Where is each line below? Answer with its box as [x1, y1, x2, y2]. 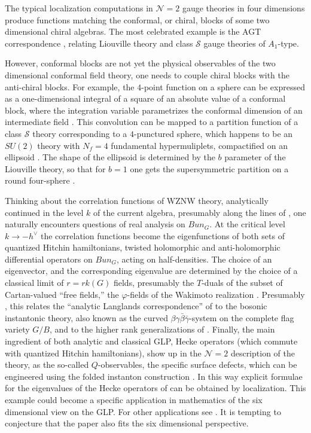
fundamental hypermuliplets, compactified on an [111, 139, 288, 151]
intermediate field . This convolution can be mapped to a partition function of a [5, 115, 298, 128]
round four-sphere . [5, 174, 75, 187]
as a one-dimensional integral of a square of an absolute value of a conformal [5, 92, 286, 105]
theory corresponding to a [32, 127, 127, 139]
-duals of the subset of [202, 276, 283, 289]
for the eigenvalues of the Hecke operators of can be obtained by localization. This [5, 382, 306, 394]
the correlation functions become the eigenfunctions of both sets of [41, 229, 285, 242]
